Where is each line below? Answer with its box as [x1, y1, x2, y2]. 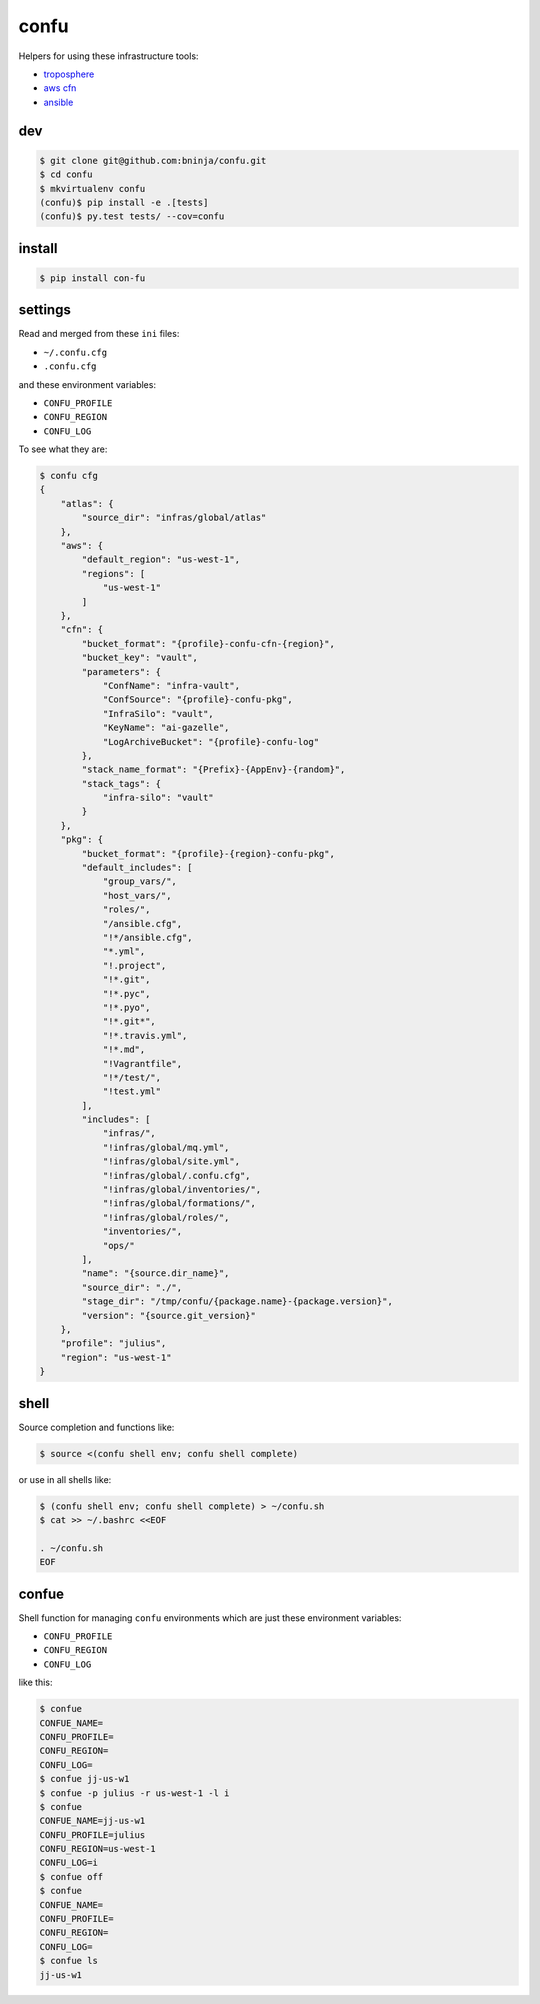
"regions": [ [81, 568, 146, 579]
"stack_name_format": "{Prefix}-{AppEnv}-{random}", [81, 764, 346, 775]
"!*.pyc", [102, 988, 151, 999]
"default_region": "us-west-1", [81, 554, 240, 565]
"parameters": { [81, 666, 162, 677]
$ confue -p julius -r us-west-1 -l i [39, 1787, 230, 1799]
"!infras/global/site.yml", [102, 1156, 240, 1167]
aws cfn [43, 82, 77, 94]
